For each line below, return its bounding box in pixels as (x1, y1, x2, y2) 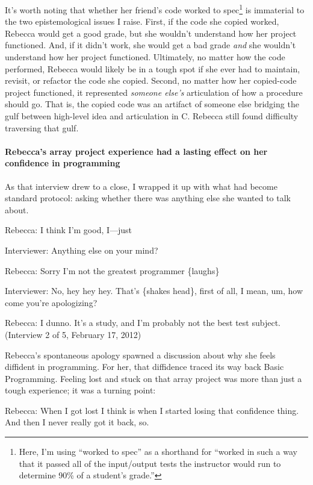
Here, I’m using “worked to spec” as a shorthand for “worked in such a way (19, 445, 297, 458)
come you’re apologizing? (5, 296, 98, 308)
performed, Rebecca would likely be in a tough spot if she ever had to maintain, (5, 62, 300, 75)
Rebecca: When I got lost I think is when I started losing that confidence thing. (5, 404, 299, 416)
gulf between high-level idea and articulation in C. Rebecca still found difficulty (5, 110, 299, 122)
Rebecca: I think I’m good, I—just (5, 224, 132, 236)
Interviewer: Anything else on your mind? (5, 243, 158, 256)
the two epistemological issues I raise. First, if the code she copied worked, (5, 15, 279, 28)
